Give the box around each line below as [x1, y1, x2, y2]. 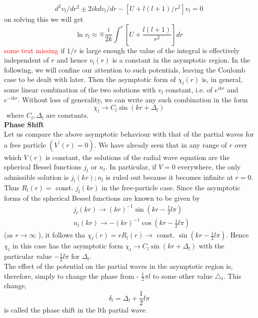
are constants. [46, 112, 89, 120]
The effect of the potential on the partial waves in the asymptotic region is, [4, 261, 233, 271]
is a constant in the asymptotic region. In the [112, 55, 250, 65]
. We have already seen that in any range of [94, 139, 227, 150]
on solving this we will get [4, 14, 83, 24]
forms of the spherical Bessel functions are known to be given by [4, 192, 200, 203]
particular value [4, 251, 52, 261]
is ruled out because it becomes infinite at [106, 172, 233, 182]
